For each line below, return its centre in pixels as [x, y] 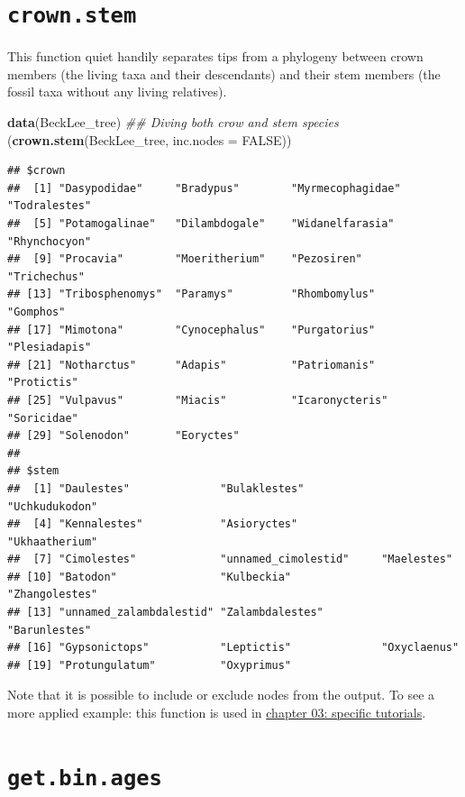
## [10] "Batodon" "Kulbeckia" [149, 577]
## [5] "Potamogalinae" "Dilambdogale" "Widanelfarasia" [201, 224]
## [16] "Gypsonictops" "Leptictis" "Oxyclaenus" [233, 648]
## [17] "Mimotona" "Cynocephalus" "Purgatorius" [191, 330]
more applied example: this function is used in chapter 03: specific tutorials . [217, 713]
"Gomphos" [36, 311]
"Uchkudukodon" [53, 506]
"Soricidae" [43, 418]
